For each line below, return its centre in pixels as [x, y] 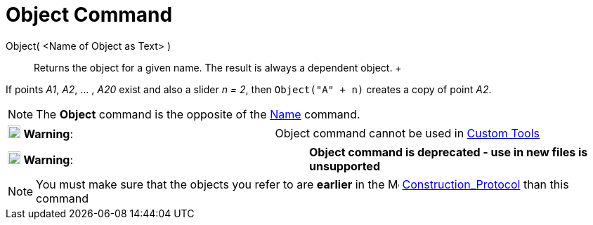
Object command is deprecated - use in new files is [449, 152]
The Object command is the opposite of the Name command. [198, 114]
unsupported [345, 166]
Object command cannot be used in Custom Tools [407, 133]
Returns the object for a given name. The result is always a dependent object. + [218, 67]
